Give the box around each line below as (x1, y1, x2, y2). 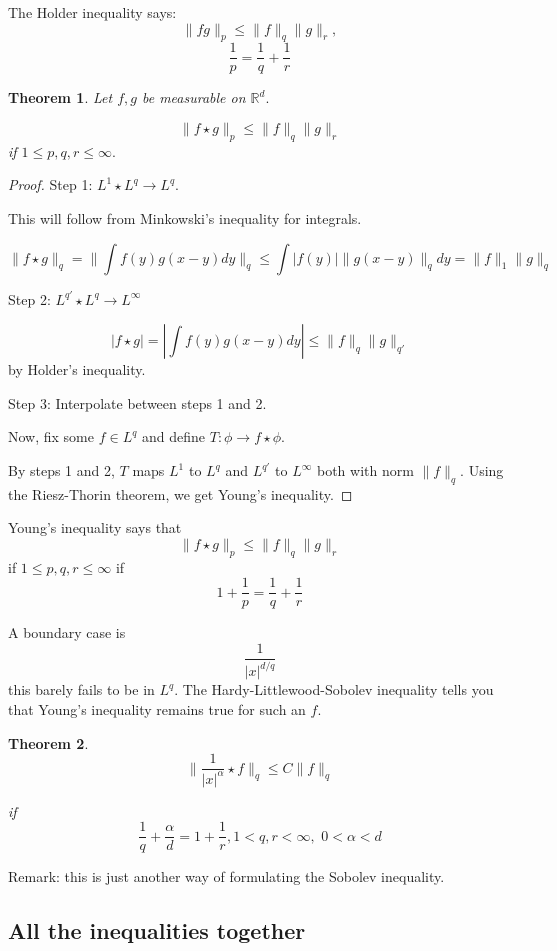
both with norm (316, 460, 414, 480)
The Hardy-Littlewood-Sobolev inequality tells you (182, 679, 494, 700)
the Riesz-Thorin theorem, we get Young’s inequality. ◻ (8, 483, 353, 504)
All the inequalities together (8, 915, 306, 946)
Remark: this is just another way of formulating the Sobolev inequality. (8, 866, 445, 887)
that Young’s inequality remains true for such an (8, 699, 306, 720)
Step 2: (8, 288, 51, 309)
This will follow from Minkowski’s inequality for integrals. (8, 208, 362, 229)
